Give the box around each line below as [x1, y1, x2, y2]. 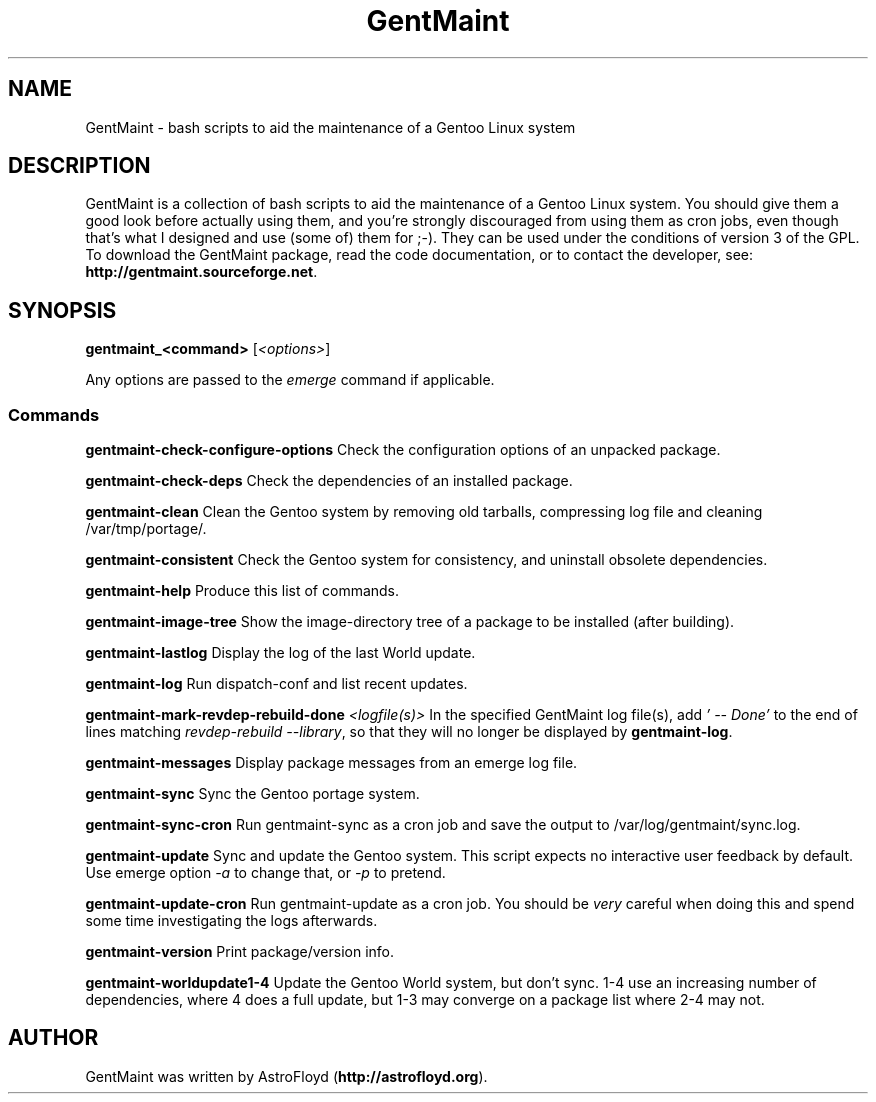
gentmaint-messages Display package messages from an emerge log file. [85, 754, 578, 772]
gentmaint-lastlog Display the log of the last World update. [85, 644, 476, 662]
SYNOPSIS [8, 297, 117, 323]
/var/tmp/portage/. [85, 520, 207, 538]
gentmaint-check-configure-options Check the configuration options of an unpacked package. [85, 441, 721, 459]
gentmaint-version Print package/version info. [85, 943, 395, 961]
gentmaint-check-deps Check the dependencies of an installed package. [85, 472, 573, 490]
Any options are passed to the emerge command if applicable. [85, 371, 495, 389]
